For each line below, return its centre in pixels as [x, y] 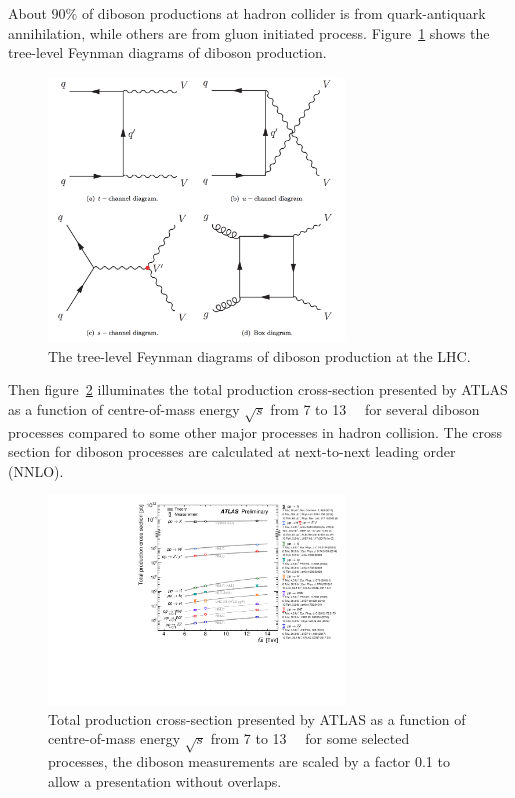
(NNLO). [36, 470]
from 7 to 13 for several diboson [375, 408]
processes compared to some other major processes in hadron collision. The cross [255, 431]
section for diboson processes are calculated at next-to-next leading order [232, 451]
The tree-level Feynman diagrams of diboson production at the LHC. [259, 355]
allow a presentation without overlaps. [165, 780]
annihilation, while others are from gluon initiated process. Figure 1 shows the [249, 32]
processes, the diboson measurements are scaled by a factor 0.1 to [249, 761]
